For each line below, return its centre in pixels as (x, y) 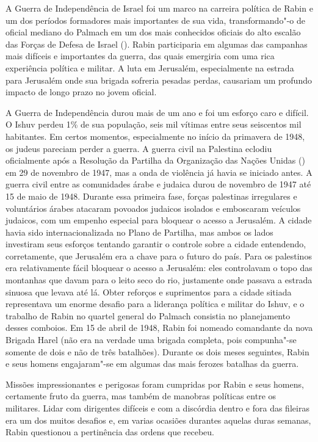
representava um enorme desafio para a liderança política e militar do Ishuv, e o (155, 304)
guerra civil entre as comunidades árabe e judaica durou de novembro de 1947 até (158, 184)
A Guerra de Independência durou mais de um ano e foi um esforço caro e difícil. (157, 112)
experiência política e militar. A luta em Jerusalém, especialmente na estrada (150, 67)
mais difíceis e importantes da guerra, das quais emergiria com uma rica (140, 56)
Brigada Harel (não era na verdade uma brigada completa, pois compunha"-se (151, 340)
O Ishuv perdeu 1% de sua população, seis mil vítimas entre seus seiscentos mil (154, 124)
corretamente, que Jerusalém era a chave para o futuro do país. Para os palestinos (159, 255)
